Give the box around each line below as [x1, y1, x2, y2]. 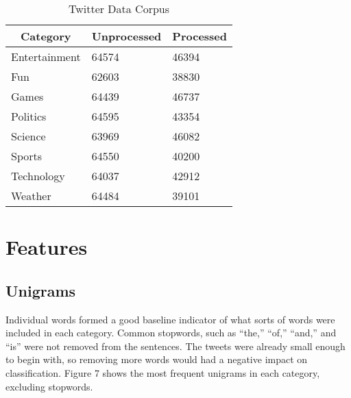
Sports [11, 148, 43, 164]
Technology [11, 168, 65, 184]
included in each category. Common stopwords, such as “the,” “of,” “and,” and [5, 325, 337, 340]
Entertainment [11, 49, 81, 64]
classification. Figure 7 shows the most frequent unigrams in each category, [5, 365, 320, 380]
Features [5, 233, 88, 261]
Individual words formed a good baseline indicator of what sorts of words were [5, 312, 335, 326]
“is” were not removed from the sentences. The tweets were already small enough [5, 338, 346, 353]
